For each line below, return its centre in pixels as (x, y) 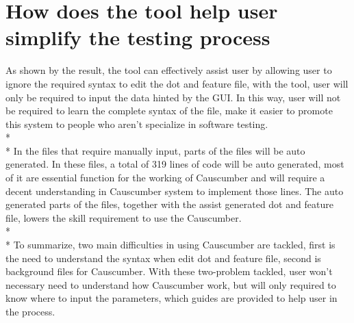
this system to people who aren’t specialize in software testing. (137, 124)
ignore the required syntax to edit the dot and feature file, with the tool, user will (177, 83)
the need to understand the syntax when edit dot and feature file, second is (163, 258)
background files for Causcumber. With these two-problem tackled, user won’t (169, 271)
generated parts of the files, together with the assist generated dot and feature (169, 204)
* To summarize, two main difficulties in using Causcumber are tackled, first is (170, 245)
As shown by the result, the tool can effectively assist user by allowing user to (169, 70)
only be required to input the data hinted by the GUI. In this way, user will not (173, 97)
